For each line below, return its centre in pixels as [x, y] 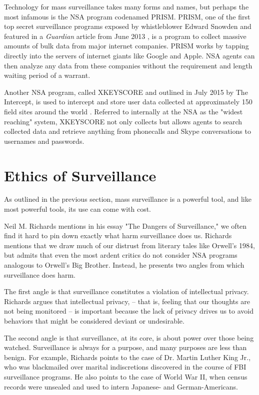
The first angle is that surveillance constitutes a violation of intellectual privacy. [126, 291]
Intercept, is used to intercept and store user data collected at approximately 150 [128, 102]
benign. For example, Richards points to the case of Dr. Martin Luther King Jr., [127, 357]
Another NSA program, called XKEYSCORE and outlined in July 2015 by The [126, 92]
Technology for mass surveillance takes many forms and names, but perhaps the [126, 6]
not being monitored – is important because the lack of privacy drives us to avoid [129, 311]
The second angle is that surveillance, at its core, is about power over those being [129, 337]
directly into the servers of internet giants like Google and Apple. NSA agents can [129, 55]
